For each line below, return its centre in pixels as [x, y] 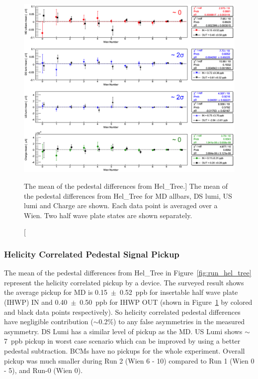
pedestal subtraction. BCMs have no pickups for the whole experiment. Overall [125, 350]
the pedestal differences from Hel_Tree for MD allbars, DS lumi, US [128, 195]
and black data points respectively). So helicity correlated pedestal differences [122, 312]
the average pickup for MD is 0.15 [56, 292]
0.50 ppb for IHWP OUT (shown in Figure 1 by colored [166, 302]
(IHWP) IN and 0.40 [36, 302]
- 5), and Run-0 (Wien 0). [43, 370]
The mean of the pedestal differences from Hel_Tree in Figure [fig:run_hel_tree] [128, 273]
